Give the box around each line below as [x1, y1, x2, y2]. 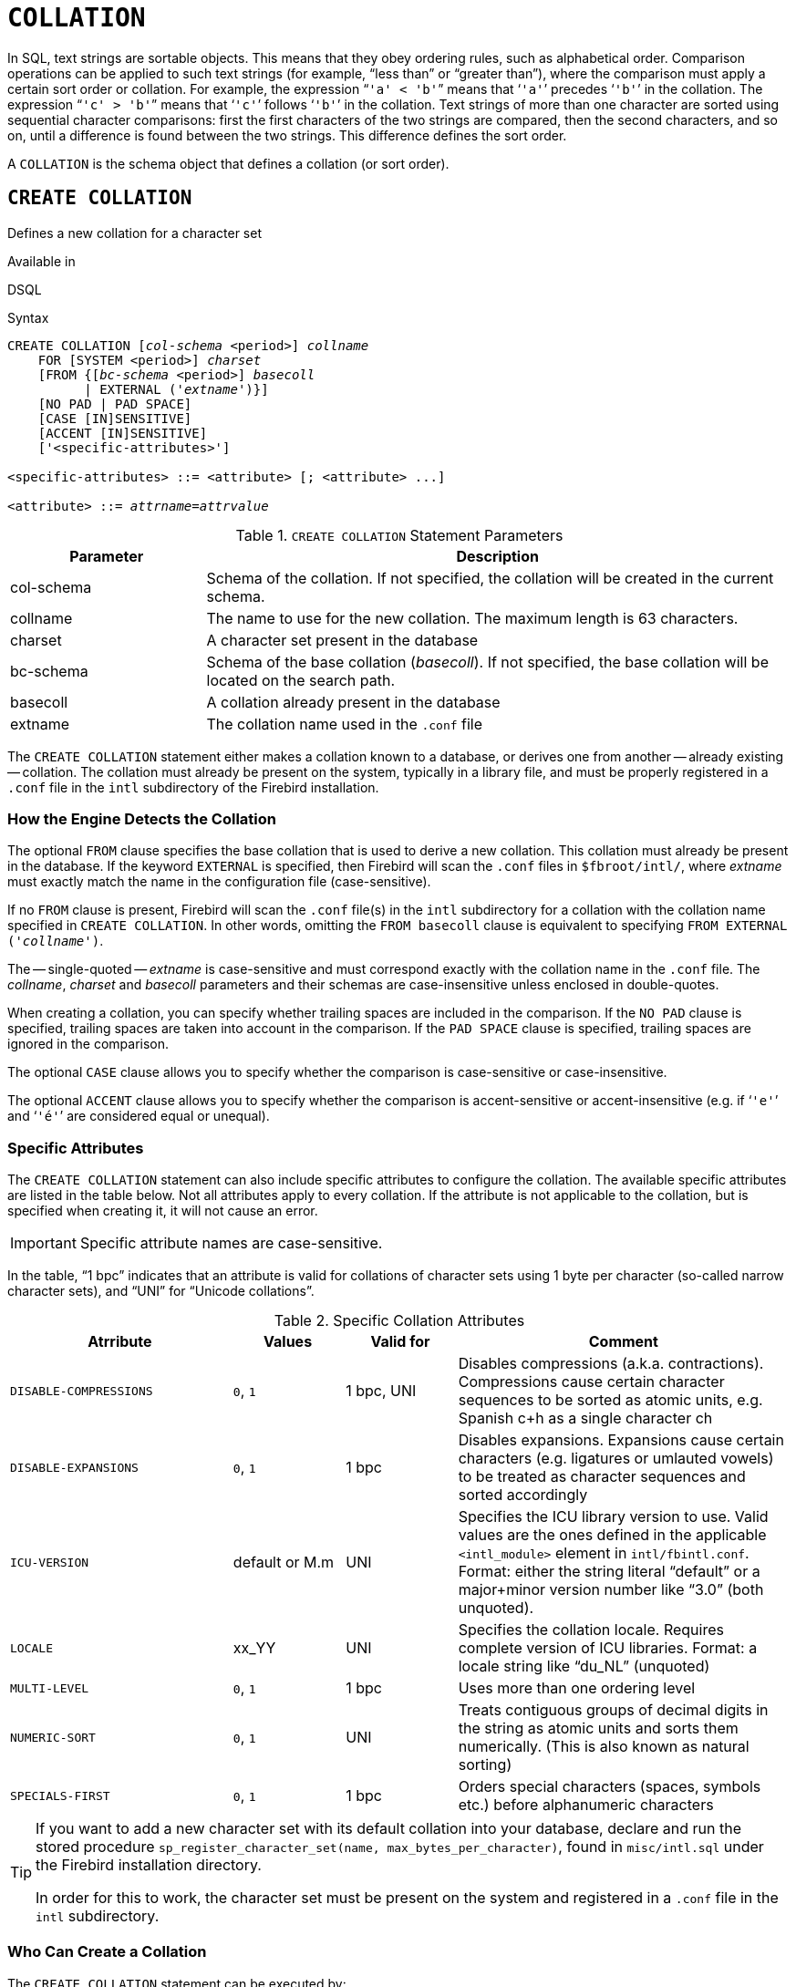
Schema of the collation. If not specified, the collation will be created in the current [206, 568, 774, 587]
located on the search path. [206, 670, 396, 689]
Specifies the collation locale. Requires [458, 1620, 724, 1640]
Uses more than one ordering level [458, 1679, 696, 1698]
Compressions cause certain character [458, 1372, 725, 1392]
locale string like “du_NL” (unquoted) [458, 1657, 710, 1676]
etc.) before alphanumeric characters [458, 1796, 714, 1815]
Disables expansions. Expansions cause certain [458, 1431, 784, 1450]
